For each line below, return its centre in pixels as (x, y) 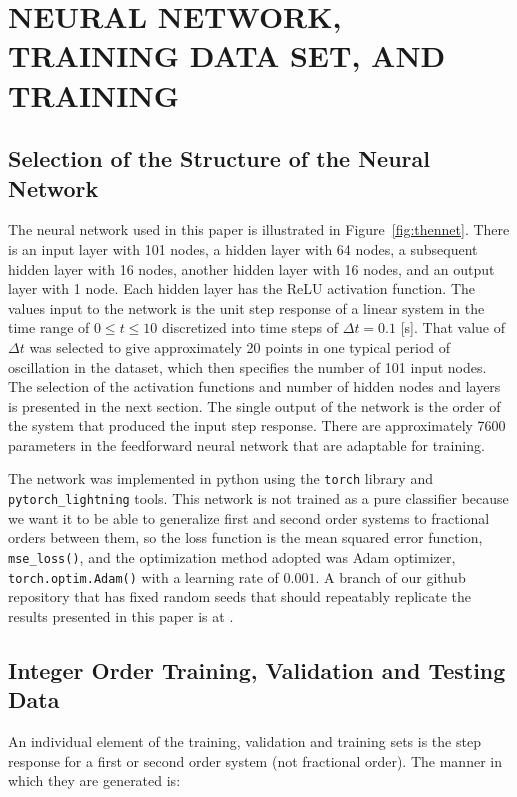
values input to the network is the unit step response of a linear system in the (246, 307)
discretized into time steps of (250, 327)
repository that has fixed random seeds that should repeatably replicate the (239, 596)
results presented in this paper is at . (121, 615)
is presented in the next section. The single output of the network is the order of (254, 405)
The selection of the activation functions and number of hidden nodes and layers (254, 386)
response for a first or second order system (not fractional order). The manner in (255, 760)
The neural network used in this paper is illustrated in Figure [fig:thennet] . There (259, 229)
